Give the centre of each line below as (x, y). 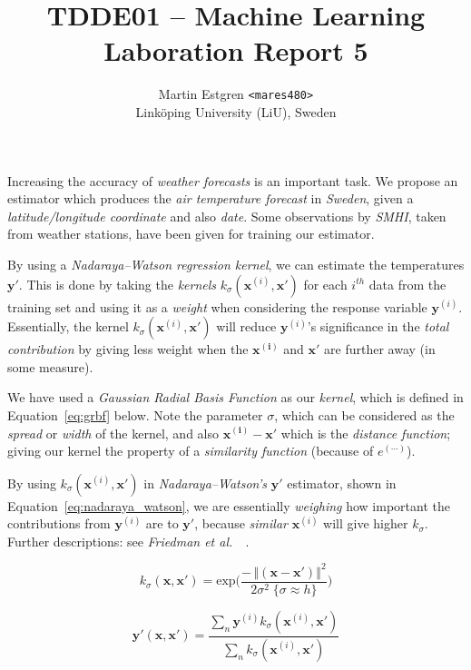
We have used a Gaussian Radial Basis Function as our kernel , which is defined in (235, 397)
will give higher (366, 523)
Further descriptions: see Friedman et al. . (128, 541)
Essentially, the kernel (68, 326)
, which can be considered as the (364, 414)
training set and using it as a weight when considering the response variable (217, 306)
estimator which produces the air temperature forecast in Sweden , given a (211, 198)
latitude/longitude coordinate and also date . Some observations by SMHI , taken (227, 216)
